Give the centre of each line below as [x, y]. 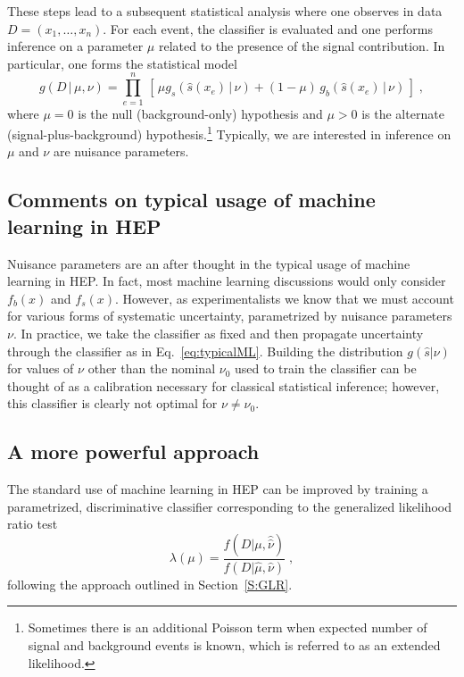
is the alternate [403, 113]
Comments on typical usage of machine [191, 200]
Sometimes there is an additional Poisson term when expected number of [228, 627]
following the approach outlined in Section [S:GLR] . [150, 584]
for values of [41, 368]
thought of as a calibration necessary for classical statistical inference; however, [224, 385]
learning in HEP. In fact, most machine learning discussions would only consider [227, 281]
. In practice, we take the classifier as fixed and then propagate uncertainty [218, 333]
